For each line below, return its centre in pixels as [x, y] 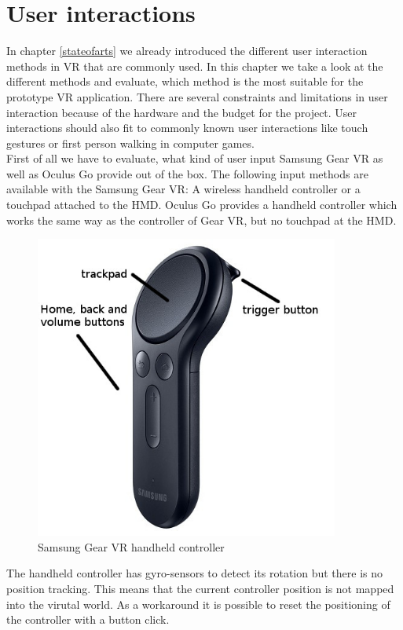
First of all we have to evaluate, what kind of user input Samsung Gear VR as [195, 158]
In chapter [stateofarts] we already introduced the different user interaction [187, 51]
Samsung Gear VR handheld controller [131, 546]
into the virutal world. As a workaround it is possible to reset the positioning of [198, 604]
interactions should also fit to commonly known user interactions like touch [187, 128]
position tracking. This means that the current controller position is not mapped [200, 588]
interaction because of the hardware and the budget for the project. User [182, 112]
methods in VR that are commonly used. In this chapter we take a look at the [195, 66]
